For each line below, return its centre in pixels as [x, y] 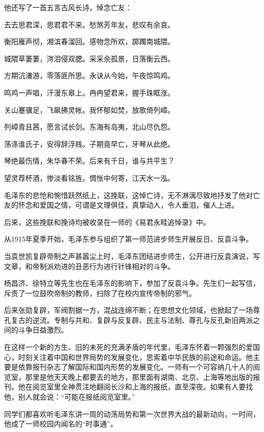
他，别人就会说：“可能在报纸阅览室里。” [70, 397]
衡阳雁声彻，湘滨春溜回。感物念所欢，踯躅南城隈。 [89, 41]
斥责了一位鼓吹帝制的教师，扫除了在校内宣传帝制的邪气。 [100, 293]
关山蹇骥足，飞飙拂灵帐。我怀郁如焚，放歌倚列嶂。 [89, 109]
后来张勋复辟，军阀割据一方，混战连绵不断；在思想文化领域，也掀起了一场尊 [132, 310]
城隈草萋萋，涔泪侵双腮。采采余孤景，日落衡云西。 [89, 58]
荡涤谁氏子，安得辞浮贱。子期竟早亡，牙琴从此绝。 [89, 143]
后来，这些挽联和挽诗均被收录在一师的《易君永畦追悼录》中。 [107, 222]
